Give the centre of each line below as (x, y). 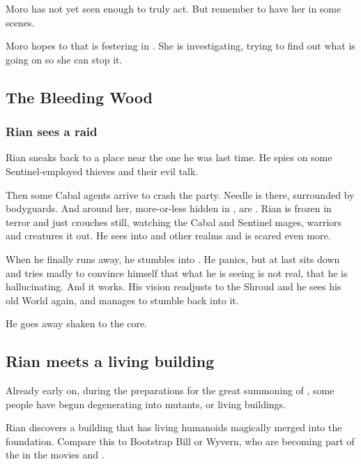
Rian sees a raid (52, 132)
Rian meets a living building (110, 361)
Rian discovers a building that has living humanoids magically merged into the (174, 427)
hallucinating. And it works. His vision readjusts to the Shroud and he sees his (174, 286)
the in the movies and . (55, 455)
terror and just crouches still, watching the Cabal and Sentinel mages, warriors (174, 222)
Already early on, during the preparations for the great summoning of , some (170, 390)
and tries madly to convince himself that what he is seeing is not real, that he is (177, 272)
